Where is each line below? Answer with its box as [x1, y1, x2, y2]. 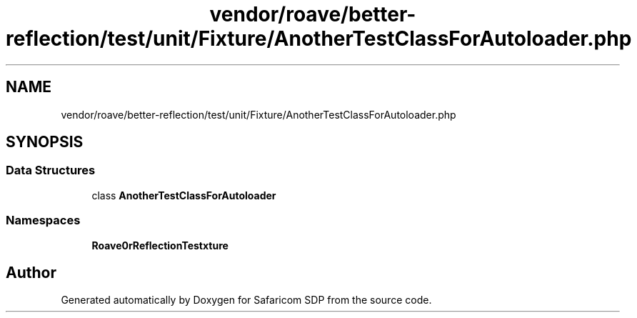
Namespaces [6, 213, 81, 228]
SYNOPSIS [6, 133, 84, 151]
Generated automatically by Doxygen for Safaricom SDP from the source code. [61, 294, 432, 307]
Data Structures [6, 163, 96, 178]
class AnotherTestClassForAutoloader [91, 189, 276, 202]
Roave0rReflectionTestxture [91, 239, 229, 252]
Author [6, 263, 56, 282]
